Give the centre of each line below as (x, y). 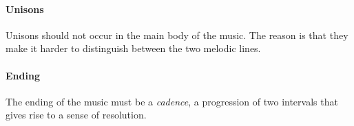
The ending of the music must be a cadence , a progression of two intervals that (172, 101)
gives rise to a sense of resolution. (76, 115)
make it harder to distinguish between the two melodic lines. (133, 48)
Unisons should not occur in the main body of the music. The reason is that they (177, 35)
